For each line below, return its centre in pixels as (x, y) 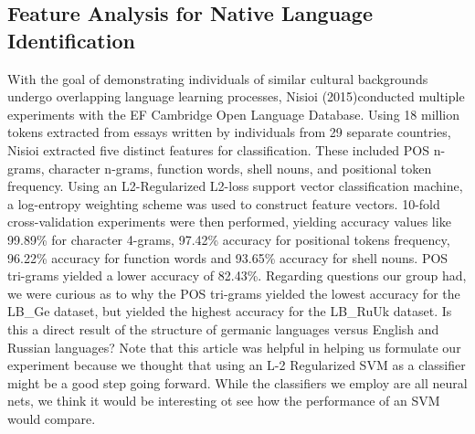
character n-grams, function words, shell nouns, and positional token (240, 168)
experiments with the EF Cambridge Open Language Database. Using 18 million (233, 114)
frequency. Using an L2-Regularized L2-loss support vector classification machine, (235, 186)
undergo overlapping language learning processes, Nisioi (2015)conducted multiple (236, 96)
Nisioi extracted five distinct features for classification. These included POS (218, 149)
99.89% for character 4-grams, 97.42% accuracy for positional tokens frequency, (229, 239)
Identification (71, 40)
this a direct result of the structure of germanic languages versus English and (223, 328)
